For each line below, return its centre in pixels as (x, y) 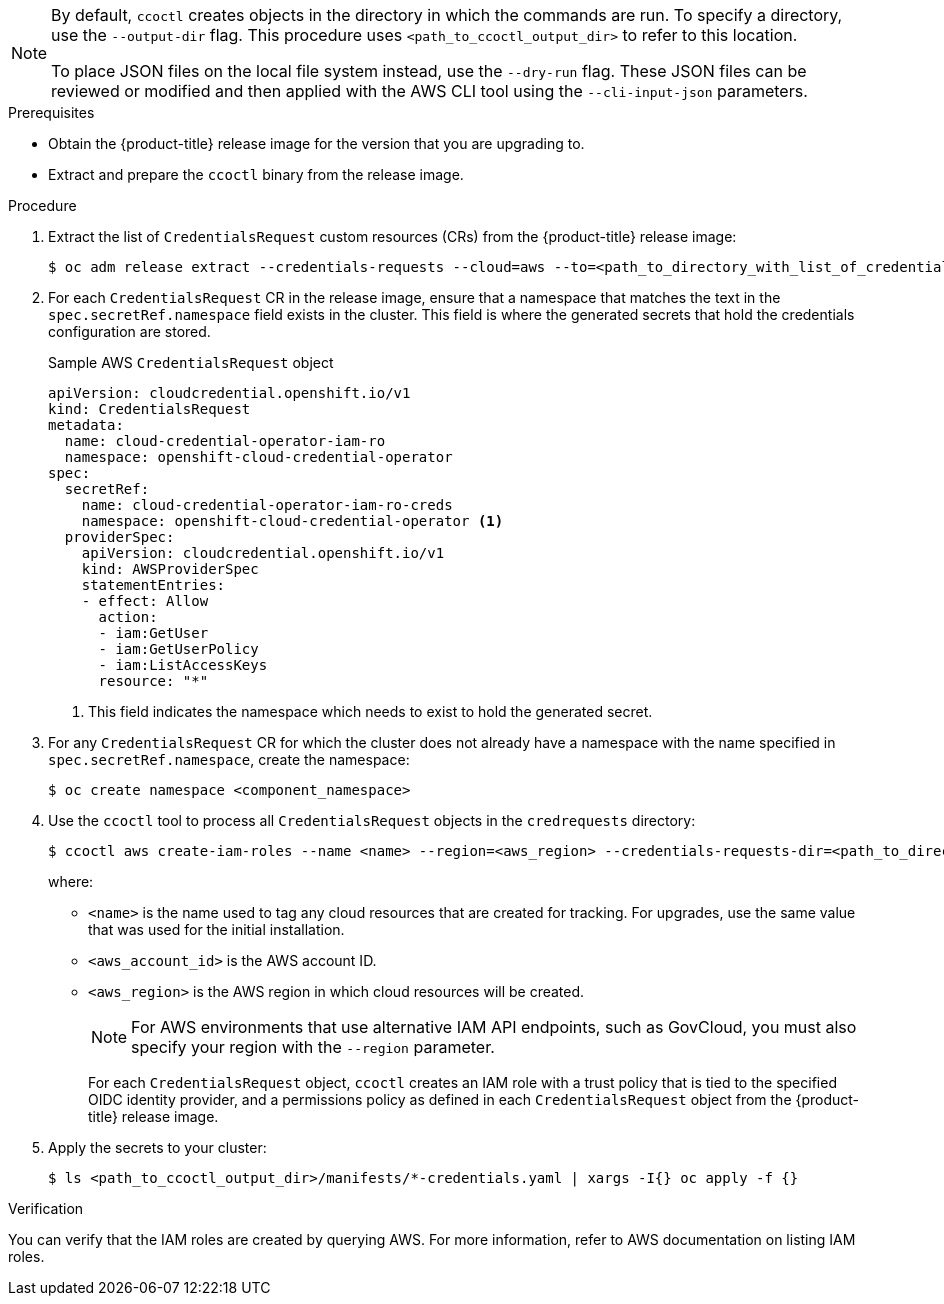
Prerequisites (51, 112)
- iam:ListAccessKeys (183, 665)
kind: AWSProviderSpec (170, 569)
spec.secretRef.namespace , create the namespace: (229, 759)
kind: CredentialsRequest (149, 409)
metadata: (86, 425)
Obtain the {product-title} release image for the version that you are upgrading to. (316, 143)
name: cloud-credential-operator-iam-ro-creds (267, 505)
